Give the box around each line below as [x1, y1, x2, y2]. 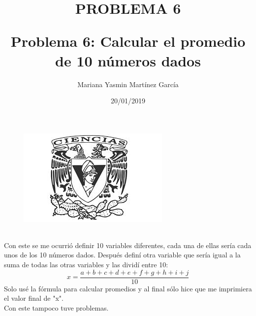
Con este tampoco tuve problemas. [4, 302, 109, 313]
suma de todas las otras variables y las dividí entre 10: [4, 259, 168, 270]
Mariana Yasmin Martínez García [77, 79, 179, 89]
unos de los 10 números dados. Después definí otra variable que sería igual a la [4, 250, 241, 260]
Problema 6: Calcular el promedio [10, 31, 246, 51]
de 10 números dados [55, 50, 201, 70]
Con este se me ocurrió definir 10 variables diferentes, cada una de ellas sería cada [4, 240, 252, 250]
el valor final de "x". [4, 293, 64, 303]
